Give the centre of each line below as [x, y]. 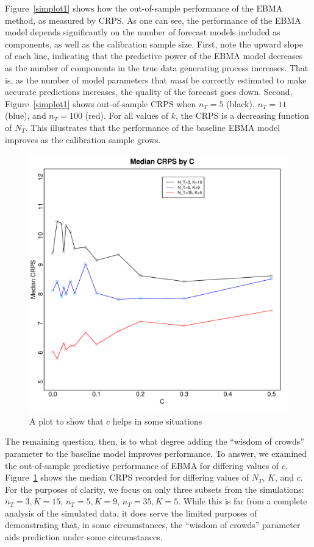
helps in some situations [157, 421]
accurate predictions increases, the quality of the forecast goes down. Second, [149, 92]
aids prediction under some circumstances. [84, 537]
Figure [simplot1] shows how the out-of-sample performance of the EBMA [144, 8]
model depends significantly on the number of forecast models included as [143, 32]
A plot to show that [66, 421]
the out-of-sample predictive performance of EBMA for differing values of [142, 465]
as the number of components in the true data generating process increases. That [157, 67]
